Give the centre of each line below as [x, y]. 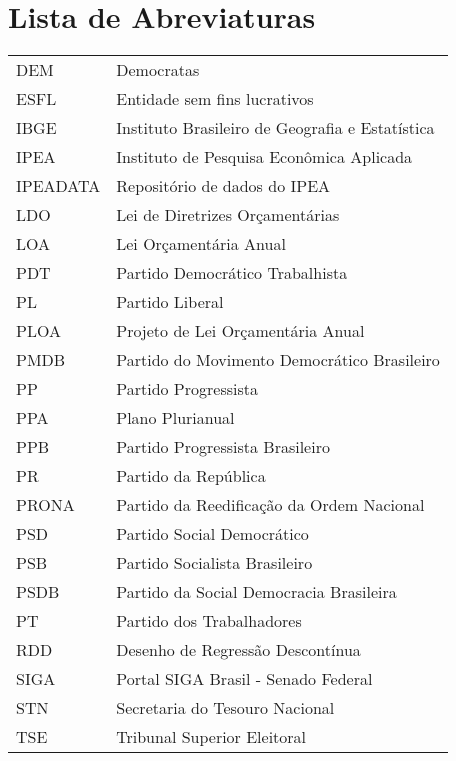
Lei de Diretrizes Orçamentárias [228, 215]
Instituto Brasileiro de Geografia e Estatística [275, 128]
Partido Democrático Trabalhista [232, 273]
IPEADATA [58, 186]
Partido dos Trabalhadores [209, 621]
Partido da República [191, 476]
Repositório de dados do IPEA [223, 186]
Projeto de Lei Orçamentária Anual [240, 331]
